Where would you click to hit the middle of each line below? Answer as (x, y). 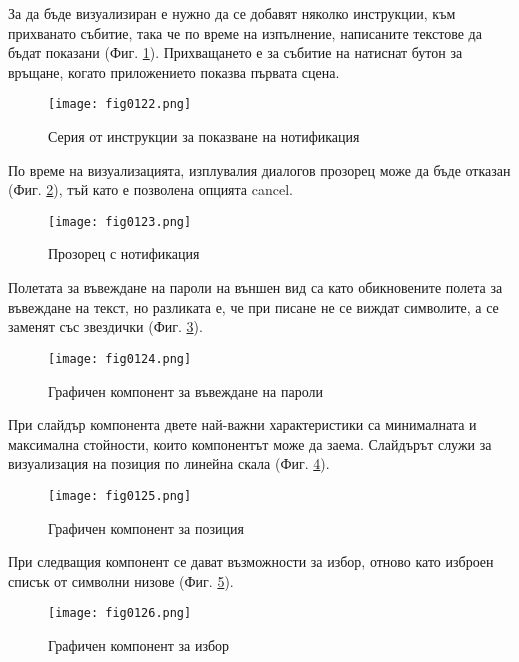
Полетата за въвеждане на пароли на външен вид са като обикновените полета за (255, 287)
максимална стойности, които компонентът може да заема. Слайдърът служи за (250, 443)
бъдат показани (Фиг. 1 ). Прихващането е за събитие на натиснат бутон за (235, 52)
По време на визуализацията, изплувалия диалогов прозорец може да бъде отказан (259, 169)
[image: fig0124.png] (120, 358)
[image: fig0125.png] (120, 495)
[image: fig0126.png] (120, 613)
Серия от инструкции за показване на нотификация (204, 136)
